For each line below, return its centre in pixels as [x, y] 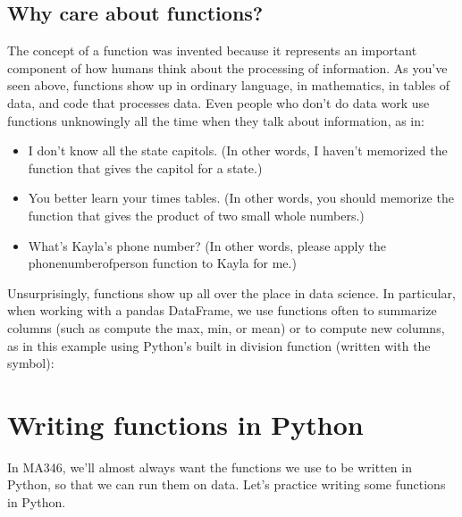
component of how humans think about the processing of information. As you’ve [227, 67]
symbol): [31, 363]
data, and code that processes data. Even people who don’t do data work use [218, 102]
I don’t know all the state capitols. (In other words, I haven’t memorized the [238, 150]
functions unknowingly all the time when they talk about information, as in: [216, 120]
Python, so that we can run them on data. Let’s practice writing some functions [227, 484]
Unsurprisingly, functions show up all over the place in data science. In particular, [231, 292]
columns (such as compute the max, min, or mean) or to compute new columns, [226, 327]
